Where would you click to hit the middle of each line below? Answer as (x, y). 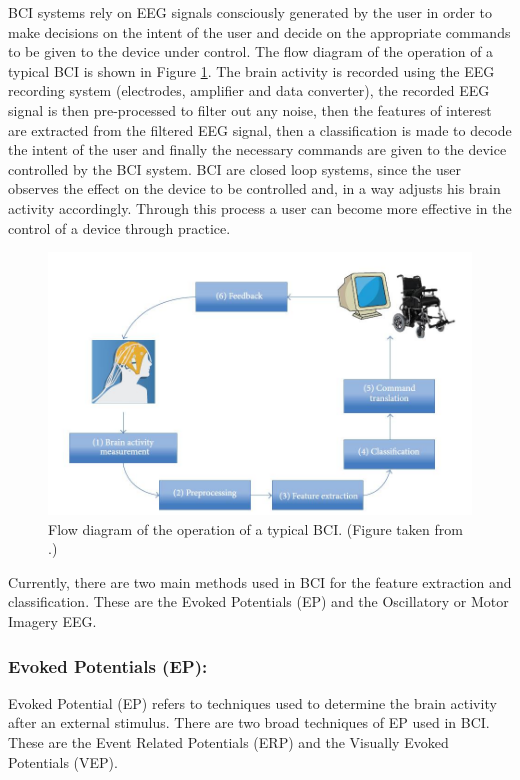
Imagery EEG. (52, 621)
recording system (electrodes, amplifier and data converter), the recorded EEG (249, 90)
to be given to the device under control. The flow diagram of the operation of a (251, 51)
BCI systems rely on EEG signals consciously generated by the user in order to (250, 12)
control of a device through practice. (119, 227)
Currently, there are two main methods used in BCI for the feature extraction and (260, 581)
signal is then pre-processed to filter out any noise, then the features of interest (250, 109)
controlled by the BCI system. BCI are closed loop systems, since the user (234, 168)
